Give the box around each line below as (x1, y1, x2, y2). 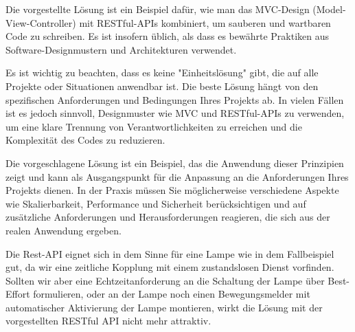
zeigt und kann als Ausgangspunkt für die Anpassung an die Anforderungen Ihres (5, 169, 349, 184)
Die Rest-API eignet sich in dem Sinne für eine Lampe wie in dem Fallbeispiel (5, 246, 334, 261)
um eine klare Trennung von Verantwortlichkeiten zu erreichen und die (5, 119, 302, 133)
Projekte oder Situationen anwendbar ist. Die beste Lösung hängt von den (5, 78, 319, 93)
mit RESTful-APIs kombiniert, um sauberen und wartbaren (79, 15, 331, 30)
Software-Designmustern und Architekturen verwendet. (5, 42, 237, 56)
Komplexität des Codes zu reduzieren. (5, 133, 165, 147)
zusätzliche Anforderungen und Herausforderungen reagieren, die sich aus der (5, 210, 330, 224)
